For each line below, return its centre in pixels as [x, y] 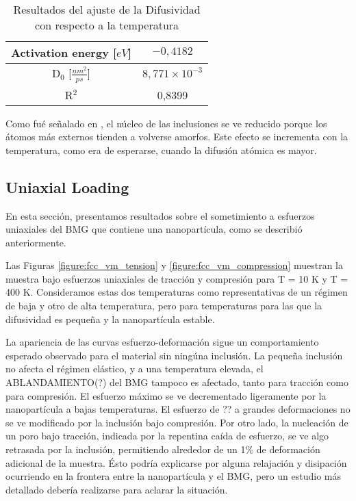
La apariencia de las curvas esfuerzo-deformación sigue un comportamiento [162, 342]
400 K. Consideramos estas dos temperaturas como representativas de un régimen [177, 292]
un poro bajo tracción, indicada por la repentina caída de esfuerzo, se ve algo [167, 436]
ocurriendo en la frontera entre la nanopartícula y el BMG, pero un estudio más [173, 476]
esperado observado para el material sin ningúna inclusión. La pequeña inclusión [174, 355]
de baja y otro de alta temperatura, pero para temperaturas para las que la [164, 306]
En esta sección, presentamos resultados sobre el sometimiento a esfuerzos [160, 215]
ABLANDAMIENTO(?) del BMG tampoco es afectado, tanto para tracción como [177, 382]
